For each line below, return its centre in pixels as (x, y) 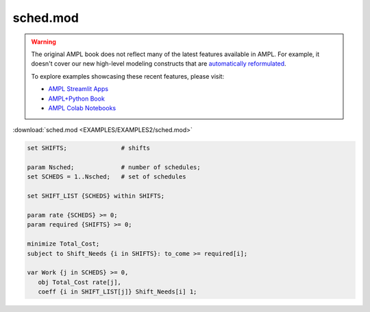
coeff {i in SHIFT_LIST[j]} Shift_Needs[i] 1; (118, 292)
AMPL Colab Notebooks (82, 108)
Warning (44, 42)
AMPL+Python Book (77, 99)
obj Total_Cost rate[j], (79, 282)
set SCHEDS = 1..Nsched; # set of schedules (107, 177)
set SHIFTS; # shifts (89, 148)
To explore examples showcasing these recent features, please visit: (128, 76)
